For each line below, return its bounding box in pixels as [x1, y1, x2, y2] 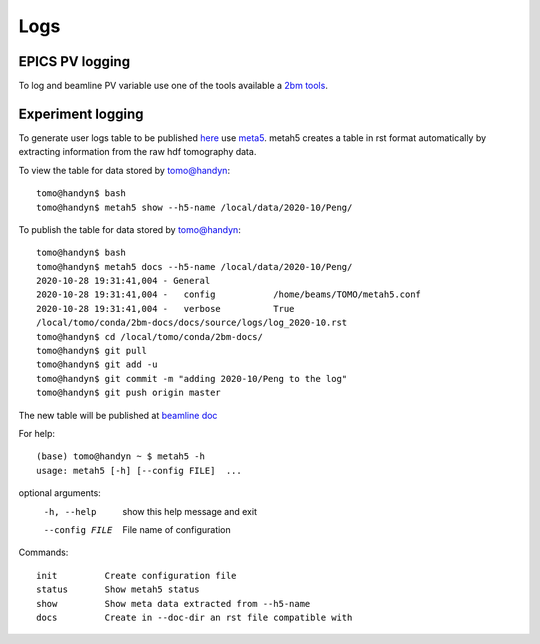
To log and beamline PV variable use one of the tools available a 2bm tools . [18, 80, 329, 92]
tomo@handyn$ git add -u [36, 359, 158, 370]
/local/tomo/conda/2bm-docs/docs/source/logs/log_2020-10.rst [36, 317, 348, 329]
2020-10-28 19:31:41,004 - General [36, 275, 211, 287]
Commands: [18, 546, 69, 559]
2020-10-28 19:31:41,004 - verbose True [36, 303, 295, 314]
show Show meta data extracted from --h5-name [36, 598, 311, 609]
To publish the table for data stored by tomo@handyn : [18, 223, 242, 235]
